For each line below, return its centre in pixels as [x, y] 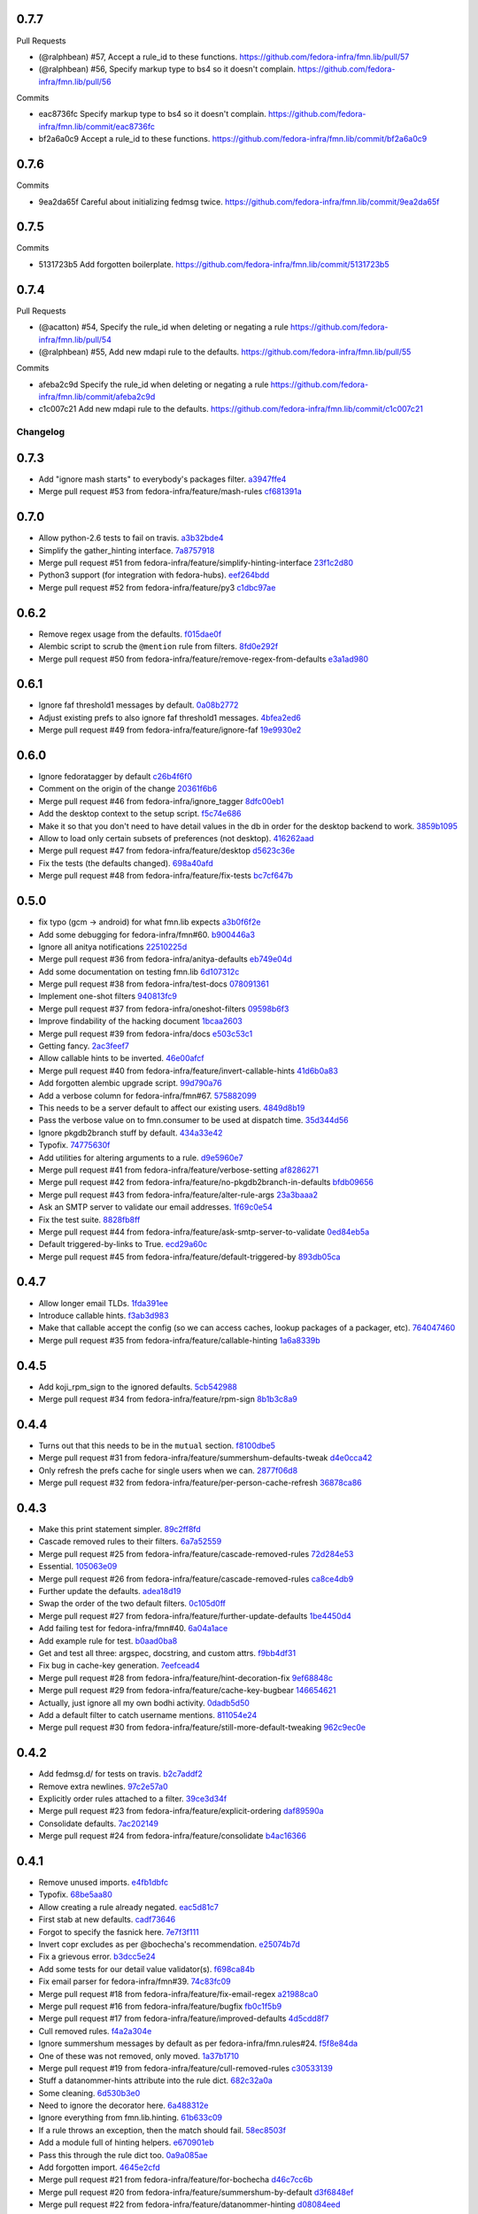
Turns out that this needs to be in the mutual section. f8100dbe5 [157, 1445]
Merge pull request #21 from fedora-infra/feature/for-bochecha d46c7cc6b [176, 2179]
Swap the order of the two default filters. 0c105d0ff [132, 1604]
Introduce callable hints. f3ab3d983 [104, 1315]
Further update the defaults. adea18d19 [110, 1591]
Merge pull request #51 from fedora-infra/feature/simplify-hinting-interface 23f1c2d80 [196, 563]
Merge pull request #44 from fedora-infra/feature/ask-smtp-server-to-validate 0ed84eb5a [204, 1232]
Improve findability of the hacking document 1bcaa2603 [140, 1021]
